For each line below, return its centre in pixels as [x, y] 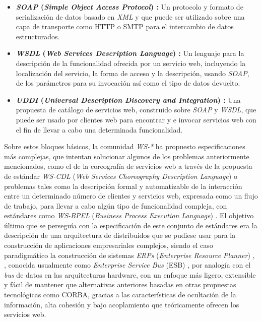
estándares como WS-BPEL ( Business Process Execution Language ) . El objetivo [129, 215]
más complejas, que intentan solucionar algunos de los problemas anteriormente [127, 156]
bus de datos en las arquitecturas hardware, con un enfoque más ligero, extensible [130, 274]
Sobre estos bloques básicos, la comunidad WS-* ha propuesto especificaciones [125, 146]
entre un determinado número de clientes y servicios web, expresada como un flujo [131, 196]
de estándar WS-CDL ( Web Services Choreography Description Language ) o [121, 176]
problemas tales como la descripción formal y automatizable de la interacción [123, 186]
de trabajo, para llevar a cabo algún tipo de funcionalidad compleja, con [116, 205]
